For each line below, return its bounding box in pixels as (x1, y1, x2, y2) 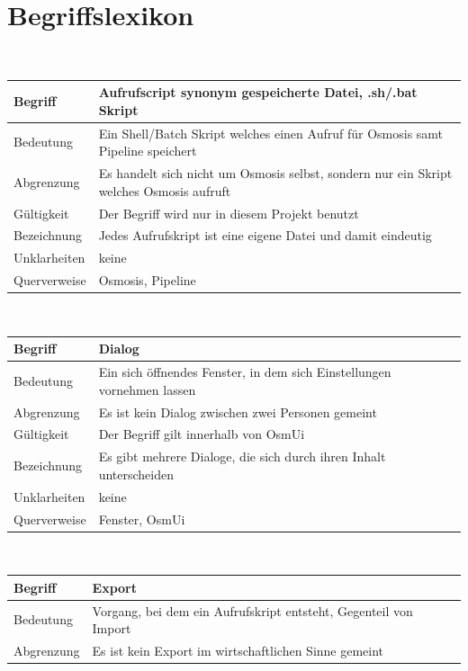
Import (92, 619, 131, 638)
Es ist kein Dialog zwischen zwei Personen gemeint (98, 402, 377, 421)
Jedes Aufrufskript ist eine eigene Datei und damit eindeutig (98, 226, 432, 245)
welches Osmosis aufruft (98, 181, 231, 200)
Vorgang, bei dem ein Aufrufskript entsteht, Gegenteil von (92, 601, 413, 620)
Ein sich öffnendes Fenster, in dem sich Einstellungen (98, 362, 391, 381)
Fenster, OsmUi (98, 509, 185, 528)
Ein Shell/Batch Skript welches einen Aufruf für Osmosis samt (98, 123, 444, 142)
